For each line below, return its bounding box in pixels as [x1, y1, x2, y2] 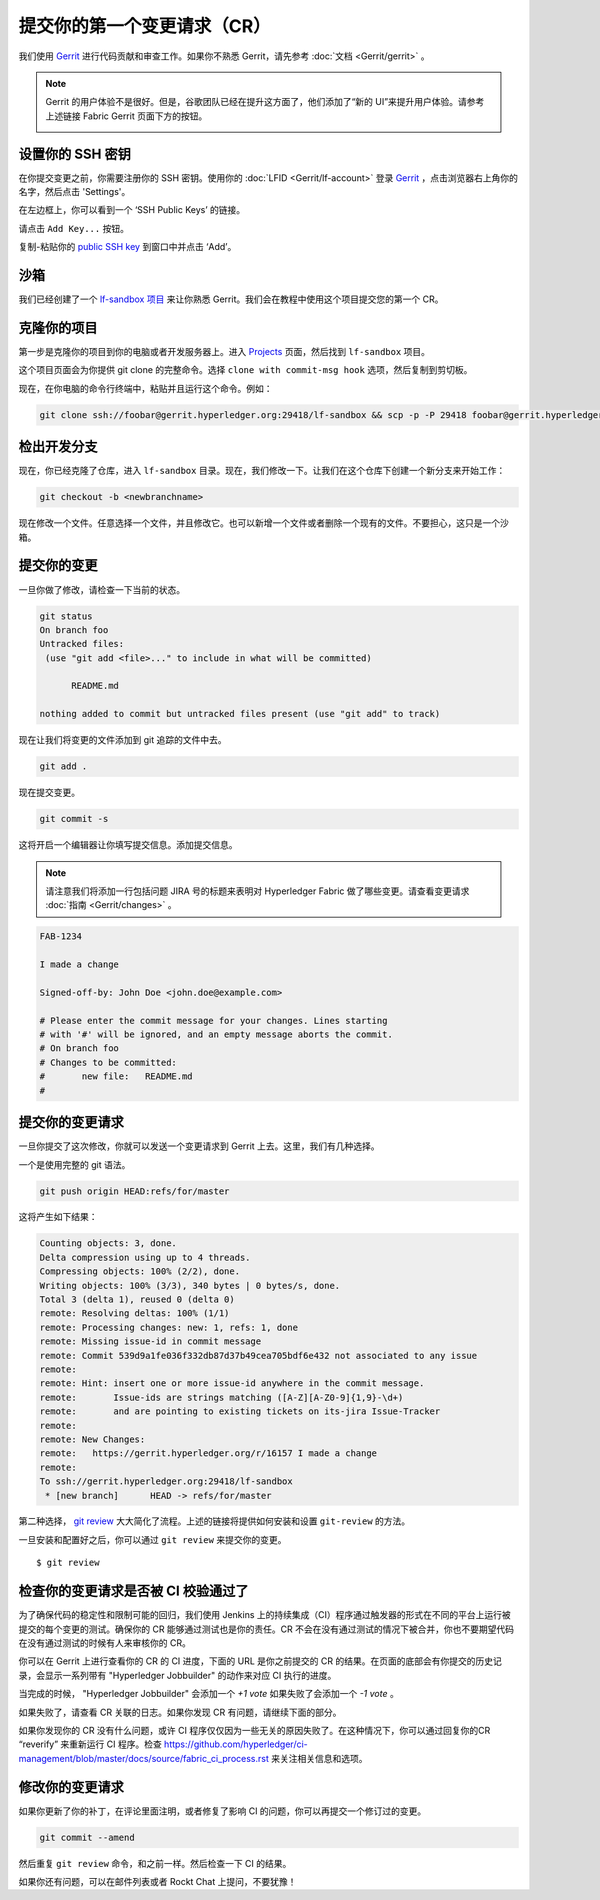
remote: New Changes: [39, 1433, 146, 1445]
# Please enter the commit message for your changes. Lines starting [39, 1015, 388, 1026]
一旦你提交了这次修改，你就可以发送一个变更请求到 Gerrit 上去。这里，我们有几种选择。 [18, 1140, 380, 1152]
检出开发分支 [18, 438, 98, 455]
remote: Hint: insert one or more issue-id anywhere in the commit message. [39, 1378, 425, 1389]
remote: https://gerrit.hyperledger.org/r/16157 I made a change [39, 1448, 378, 1459]
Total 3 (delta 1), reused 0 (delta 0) [39, 1294, 235, 1305]
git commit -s [39, 813, 109, 825]
